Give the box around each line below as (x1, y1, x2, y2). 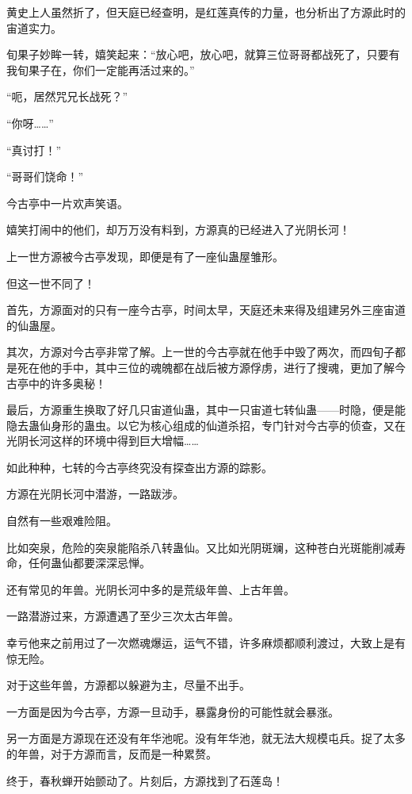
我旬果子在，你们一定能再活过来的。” (6, 61, 195, 78)
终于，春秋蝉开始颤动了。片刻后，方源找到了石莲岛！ (6, 772, 284, 788)
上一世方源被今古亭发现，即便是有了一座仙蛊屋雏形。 (6, 247, 284, 264)
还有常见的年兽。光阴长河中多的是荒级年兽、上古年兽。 (6, 581, 295, 597)
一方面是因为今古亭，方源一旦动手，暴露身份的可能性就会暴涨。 (6, 703, 339, 719)
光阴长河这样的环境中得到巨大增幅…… (6, 432, 199, 449)
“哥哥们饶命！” (6, 168, 84, 185)
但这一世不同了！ (6, 274, 95, 291)
